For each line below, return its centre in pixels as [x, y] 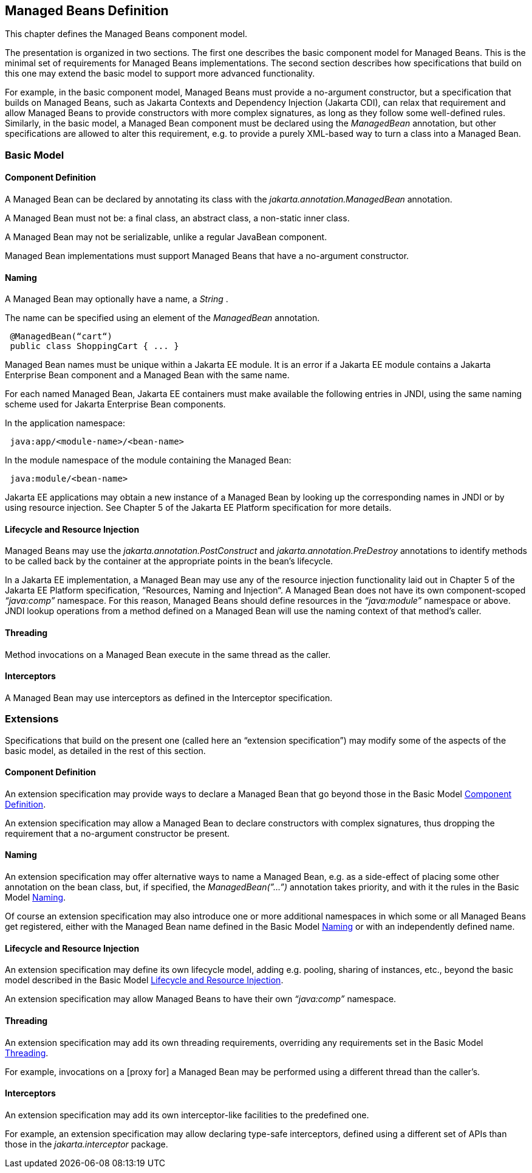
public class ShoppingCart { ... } [94, 346]
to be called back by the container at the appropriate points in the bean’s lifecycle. [169, 561]
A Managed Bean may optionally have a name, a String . [117, 299]
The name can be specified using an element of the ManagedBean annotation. [162, 318]
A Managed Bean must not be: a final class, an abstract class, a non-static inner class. [177, 218]
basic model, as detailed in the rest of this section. [105, 750]
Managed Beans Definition [87, 11]
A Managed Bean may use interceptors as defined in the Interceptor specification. [169, 697]
